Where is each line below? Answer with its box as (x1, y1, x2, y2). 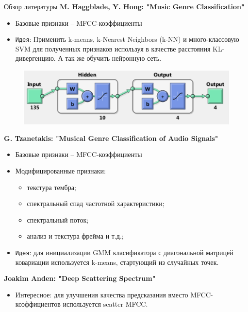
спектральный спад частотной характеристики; (27, 198, 165, 208)
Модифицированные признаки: (15, 166, 106, 176)
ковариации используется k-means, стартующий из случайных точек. (15, 257, 219, 267)
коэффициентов (15, 299, 61, 309)
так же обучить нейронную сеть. (65, 53, 162, 63)
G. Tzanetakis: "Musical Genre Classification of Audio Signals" (4, 133, 218, 143)
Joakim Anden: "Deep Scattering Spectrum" (4, 273, 156, 283)
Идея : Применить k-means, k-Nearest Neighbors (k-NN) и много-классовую (15, 34, 239, 44)
